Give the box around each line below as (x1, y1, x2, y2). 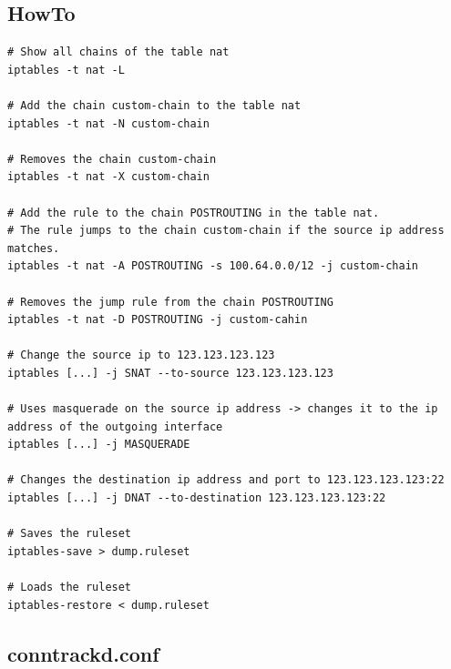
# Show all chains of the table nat (7, 46, 230, 59)
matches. (7, 241, 60, 255)
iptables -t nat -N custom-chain (7, 117, 210, 130)
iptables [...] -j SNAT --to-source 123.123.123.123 (7, 366, 333, 380)
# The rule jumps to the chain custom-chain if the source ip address (7, 224, 445, 238)
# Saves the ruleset (7, 527, 132, 541)
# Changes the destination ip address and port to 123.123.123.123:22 (7, 473, 445, 487)
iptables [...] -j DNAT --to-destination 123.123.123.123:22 (7, 492, 386, 505)
